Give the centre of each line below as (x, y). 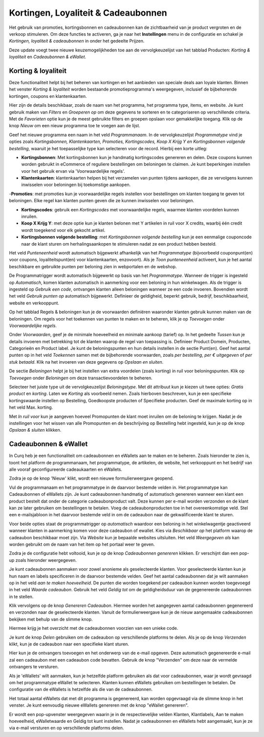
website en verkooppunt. (34, 303)
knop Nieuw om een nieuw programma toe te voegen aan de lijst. (75, 126)
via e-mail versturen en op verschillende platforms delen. (66, 728)
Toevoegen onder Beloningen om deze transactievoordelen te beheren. (81, 378)
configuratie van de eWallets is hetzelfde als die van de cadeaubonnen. (81, 690)
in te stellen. (21, 597)
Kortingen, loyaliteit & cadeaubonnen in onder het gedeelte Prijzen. (77, 41)
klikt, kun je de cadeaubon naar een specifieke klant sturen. (69, 644)
